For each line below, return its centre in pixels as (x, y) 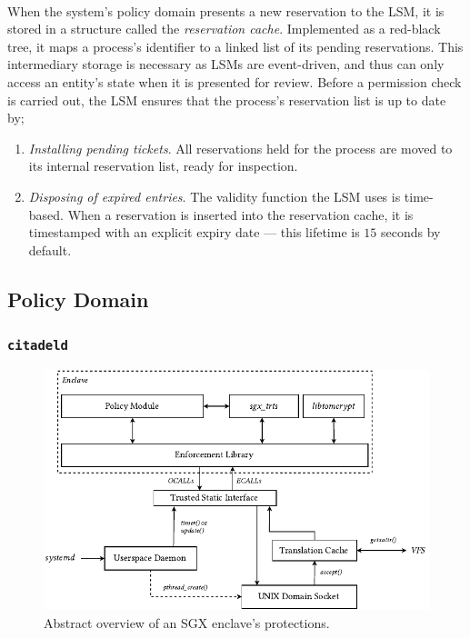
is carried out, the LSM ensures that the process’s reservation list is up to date (227, 100)
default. (50, 249)
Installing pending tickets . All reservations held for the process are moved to (240, 148)
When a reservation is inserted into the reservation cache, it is (240, 214)
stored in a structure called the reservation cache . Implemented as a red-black (224, 29)
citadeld (38, 346)
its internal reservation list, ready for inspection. (163, 166)
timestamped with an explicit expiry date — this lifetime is (194, 232)
